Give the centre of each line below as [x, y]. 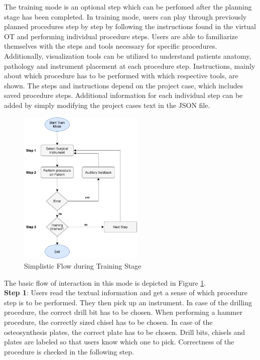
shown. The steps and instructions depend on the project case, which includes [124, 85]
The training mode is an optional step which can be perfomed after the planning [128, 7]
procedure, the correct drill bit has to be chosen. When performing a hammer [123, 312]
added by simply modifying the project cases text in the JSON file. [107, 105]
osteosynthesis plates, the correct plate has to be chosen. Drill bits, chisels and [125, 332]
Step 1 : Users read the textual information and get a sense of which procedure [126, 292]
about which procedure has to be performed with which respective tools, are [121, 76]
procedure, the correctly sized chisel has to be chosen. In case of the [108, 322]
